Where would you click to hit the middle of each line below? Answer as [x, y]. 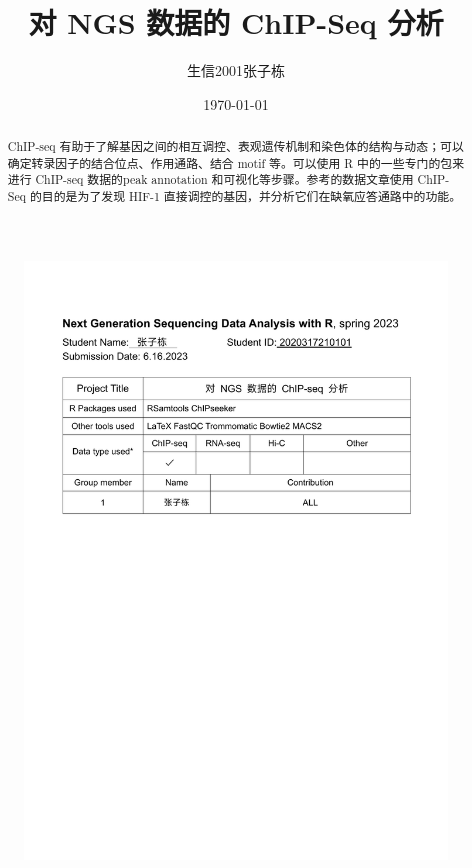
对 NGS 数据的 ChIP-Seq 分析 [236, 22]
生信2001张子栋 [236, 70]
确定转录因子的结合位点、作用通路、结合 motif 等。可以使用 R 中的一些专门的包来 [236, 162]
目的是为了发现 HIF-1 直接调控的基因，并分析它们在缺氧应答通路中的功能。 [251, 196]
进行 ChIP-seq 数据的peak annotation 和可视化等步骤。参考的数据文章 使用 [210, 179]
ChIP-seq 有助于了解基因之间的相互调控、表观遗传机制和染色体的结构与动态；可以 [235, 146]
